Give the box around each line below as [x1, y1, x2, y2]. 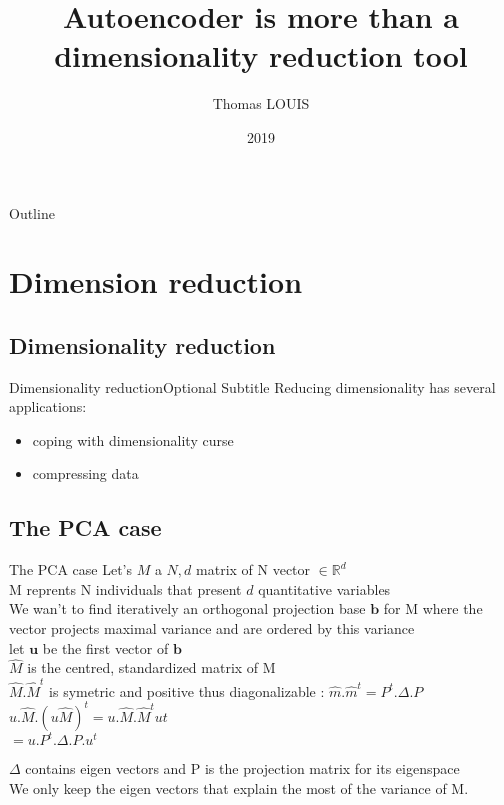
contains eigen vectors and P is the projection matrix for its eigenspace [25, 758, 460, 779]
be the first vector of [42, 637, 169, 658]
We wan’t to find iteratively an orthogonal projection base [9, 598, 366, 619]
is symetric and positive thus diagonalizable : [49, 680, 325, 701]
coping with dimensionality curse [32, 429, 234, 450]
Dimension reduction [9, 261, 303, 302]
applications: [9, 396, 87, 417]
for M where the [383, 598, 483, 619]
